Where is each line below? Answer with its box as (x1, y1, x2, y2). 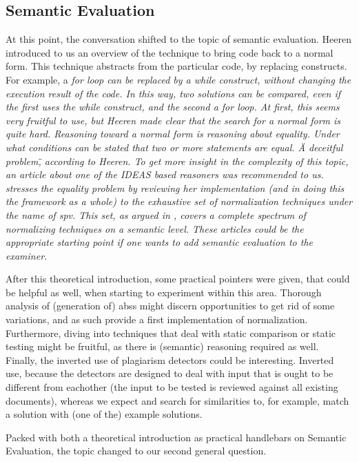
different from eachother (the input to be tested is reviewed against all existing (6, 380, 338, 394)
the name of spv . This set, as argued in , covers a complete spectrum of (6, 207, 306, 222)
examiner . (6, 248, 48, 262)
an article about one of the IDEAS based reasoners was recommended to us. (6, 167, 324, 182)
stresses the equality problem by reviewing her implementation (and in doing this (6, 180, 345, 195)
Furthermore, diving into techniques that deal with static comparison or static (6, 325, 336, 340)
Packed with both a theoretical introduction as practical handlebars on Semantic (6, 430, 347, 444)
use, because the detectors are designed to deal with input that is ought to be (6, 366, 334, 381)
